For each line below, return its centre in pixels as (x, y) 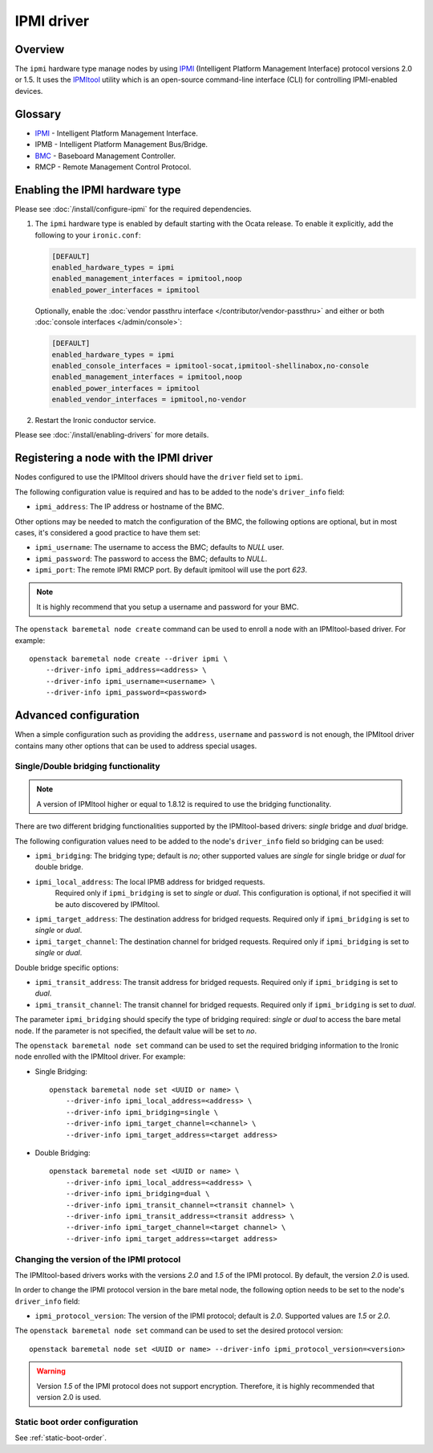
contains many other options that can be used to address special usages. (136, 746)
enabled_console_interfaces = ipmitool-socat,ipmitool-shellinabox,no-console (210, 366)
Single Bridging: (61, 1071)
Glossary (38, 114)
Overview (40, 49)
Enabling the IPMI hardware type (98, 190)
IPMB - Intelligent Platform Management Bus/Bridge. (121, 144)
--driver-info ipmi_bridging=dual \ (138, 1194)
